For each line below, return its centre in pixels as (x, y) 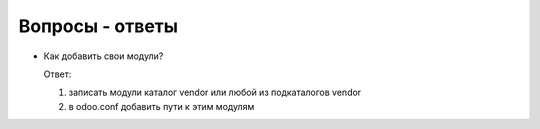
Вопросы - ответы (98, 26)
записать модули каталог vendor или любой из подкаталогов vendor (215, 92)
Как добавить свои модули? (103, 56)
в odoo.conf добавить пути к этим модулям (161, 106)
